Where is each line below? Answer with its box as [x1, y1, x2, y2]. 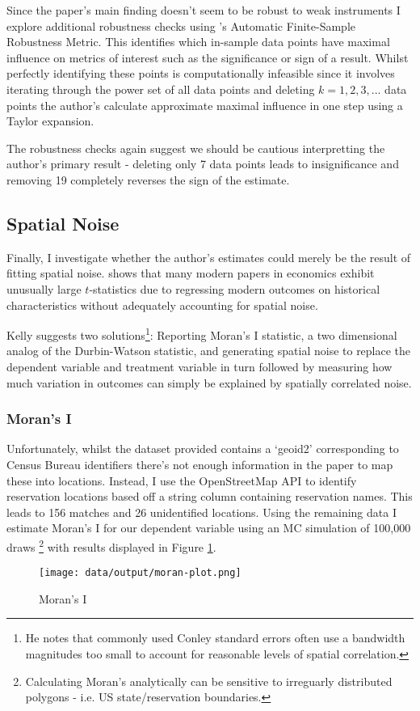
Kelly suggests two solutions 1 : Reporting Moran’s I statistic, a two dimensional [6, 324, 397, 343]
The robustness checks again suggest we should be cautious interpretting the [6, 139, 385, 156]
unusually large [6, 280, 82, 297]
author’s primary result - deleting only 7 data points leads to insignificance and [6, 155, 399, 172]
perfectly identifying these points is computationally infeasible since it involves [6, 65, 395, 82]
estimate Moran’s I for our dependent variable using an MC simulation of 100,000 [6, 519, 411, 536]
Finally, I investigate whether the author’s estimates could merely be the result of [6, 248, 411, 265]
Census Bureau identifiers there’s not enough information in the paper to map [6, 455, 393, 472]
